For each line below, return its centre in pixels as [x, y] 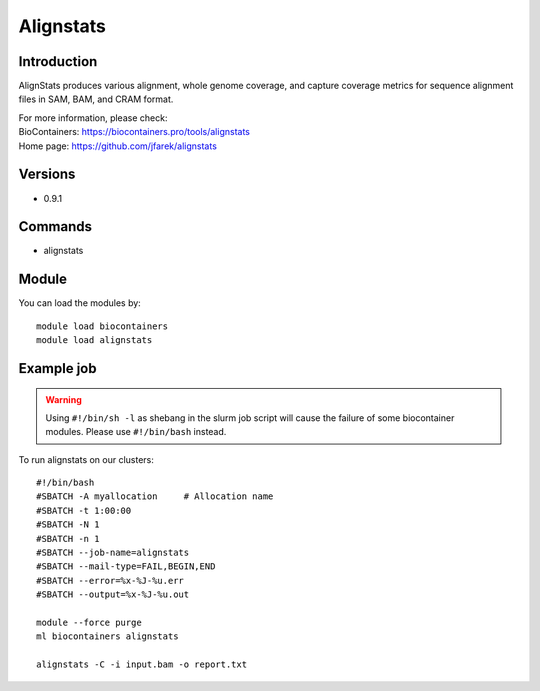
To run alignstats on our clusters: [86, 459]
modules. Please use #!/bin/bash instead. [136, 432]
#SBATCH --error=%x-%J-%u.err [110, 580]
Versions [47, 174]
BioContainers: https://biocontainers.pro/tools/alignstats [134, 132]
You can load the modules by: [80, 303]
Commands [55, 226]
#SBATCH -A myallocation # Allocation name [155, 496]
